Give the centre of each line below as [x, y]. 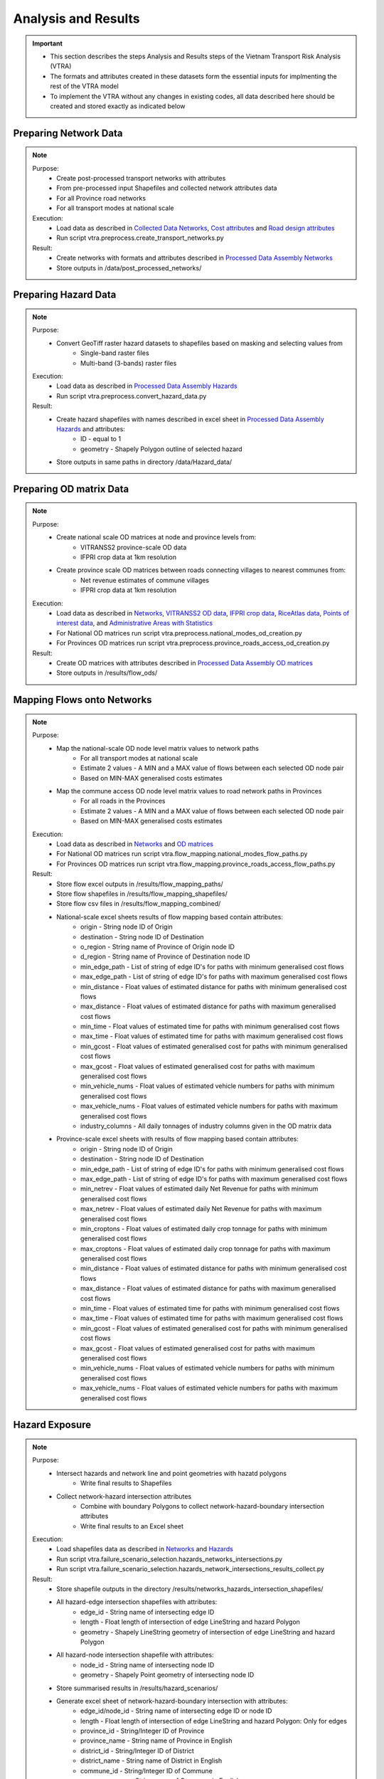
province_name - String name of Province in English [156, 1741]
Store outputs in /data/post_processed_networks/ [129, 268]
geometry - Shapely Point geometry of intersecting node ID [167, 1675]
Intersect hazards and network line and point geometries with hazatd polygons [172, 1473]
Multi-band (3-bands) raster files [129, 363]
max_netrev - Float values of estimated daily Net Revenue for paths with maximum [201, 1209]
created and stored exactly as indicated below [118, 106]
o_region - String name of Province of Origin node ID [158, 946]
